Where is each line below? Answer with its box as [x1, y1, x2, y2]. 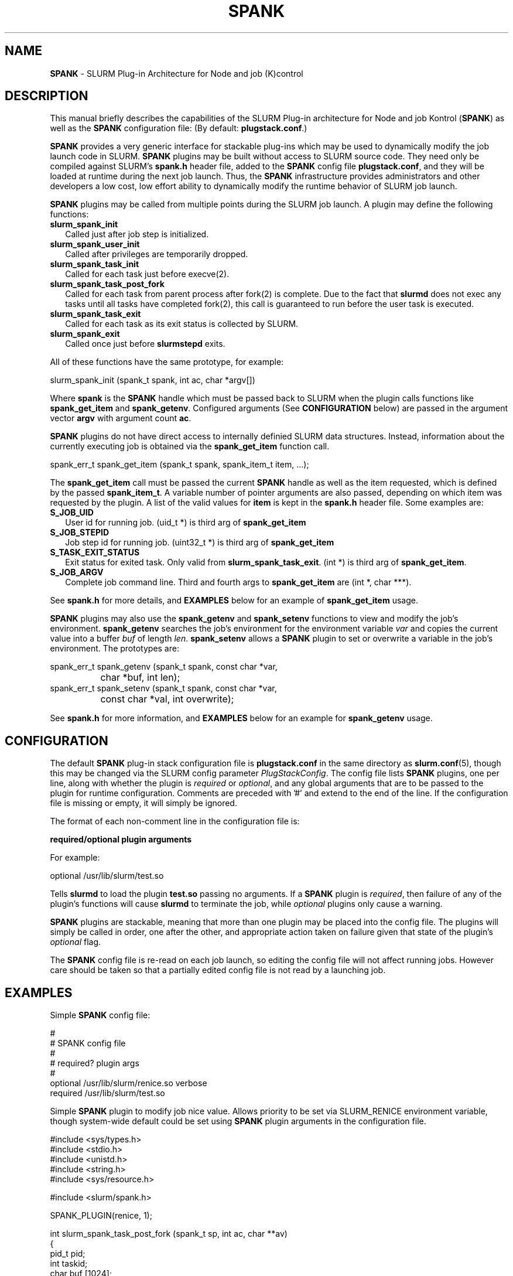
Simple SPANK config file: [50, 1010, 151, 1021]
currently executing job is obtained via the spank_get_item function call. [50, 441, 330, 452]
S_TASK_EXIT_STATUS [50, 547, 140, 558]
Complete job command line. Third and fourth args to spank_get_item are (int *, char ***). [65, 577, 412, 588]
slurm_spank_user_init [50, 239, 140, 250]
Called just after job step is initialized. [65, 229, 209, 240]
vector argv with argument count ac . [50, 413, 191, 424]
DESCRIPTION [5, 88, 88, 104]
